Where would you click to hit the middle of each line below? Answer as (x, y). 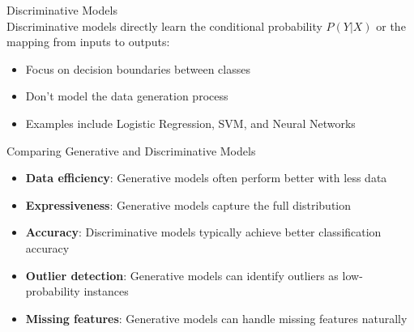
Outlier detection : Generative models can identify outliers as (182, 275)
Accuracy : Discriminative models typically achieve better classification (203, 232)
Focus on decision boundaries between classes (138, 68)
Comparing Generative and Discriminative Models (131, 150)
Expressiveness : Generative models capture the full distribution (188, 204)
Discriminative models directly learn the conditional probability (164, 26)
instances (106, 291)
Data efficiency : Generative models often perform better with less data (206, 178)
